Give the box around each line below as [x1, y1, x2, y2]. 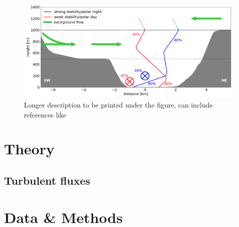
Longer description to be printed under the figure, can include [24, 99, 213, 110]
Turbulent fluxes [4, 172, 91, 188]
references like [24, 109, 67, 119]
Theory [4, 138, 55, 159]
